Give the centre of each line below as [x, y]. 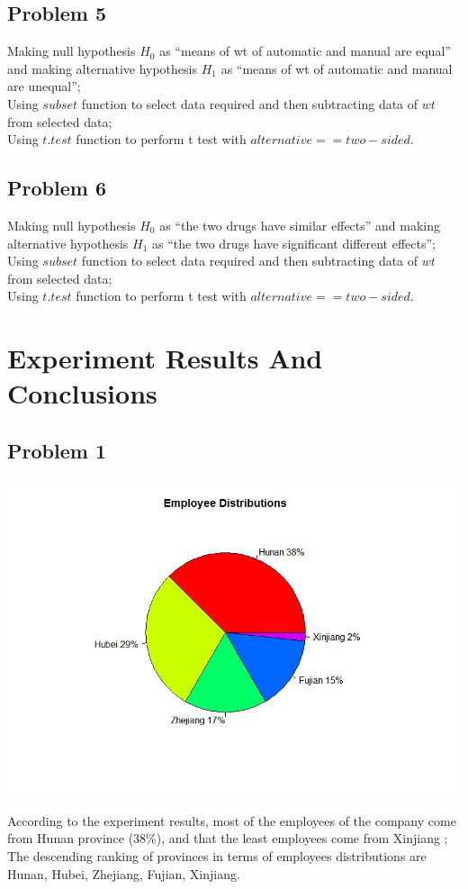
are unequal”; [44, 86]
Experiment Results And [165, 358]
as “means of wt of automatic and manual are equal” [305, 51]
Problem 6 [57, 188]
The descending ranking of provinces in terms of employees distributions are [217, 856]
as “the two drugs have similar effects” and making [300, 225]
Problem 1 [57, 450]
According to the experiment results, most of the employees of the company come [232, 820]
